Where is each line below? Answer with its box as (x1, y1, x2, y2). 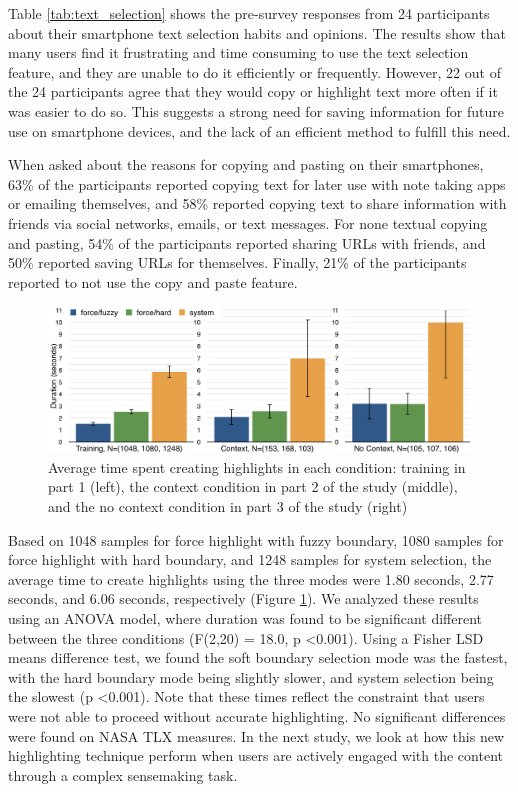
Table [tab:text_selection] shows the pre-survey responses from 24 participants (8, 3, 490, 23)
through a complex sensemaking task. (8, 764, 238, 785)
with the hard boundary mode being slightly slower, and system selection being (8, 666, 494, 687)
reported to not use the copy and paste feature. (8, 271, 298, 292)
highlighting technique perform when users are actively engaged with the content (8, 745, 503, 766)
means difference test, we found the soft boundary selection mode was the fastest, (8, 647, 508, 668)
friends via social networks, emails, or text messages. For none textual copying (8, 212, 488, 233)
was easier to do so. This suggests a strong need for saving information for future (8, 100, 504, 121)
